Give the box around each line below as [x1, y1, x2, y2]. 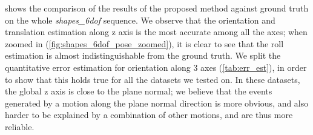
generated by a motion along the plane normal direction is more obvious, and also [5, 96, 309, 109]
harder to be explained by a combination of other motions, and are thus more [5, 108, 293, 121]
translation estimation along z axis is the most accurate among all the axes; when [5, 25, 308, 38]
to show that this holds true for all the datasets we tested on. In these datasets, [5, 73, 300, 85]
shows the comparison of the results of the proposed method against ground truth [5, 2, 309, 14]
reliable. [5, 120, 35, 133]
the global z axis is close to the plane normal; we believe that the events [5, 85, 272, 97]
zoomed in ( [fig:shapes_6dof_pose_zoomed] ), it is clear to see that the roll [5, 37, 284, 50]
